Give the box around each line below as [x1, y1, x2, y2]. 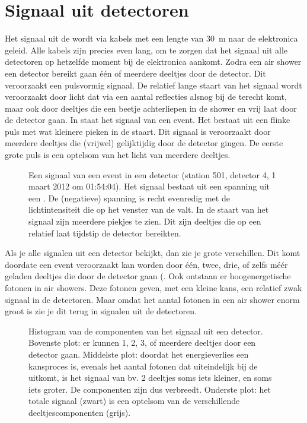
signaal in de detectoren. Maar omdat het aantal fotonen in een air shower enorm [5, 293, 300, 305]
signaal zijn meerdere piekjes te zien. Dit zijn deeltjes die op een [28, 215, 261, 228]
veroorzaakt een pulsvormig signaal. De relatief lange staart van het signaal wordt [5, 78, 302, 91]
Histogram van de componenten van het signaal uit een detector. [28, 324, 263, 337]
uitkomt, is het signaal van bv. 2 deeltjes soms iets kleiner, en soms [28, 371, 272, 384]
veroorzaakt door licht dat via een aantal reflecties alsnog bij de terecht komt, [5, 90, 287, 103]
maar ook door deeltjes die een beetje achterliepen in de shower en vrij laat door [5, 102, 297, 114]
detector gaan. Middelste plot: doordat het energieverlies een [28, 348, 249, 360]
